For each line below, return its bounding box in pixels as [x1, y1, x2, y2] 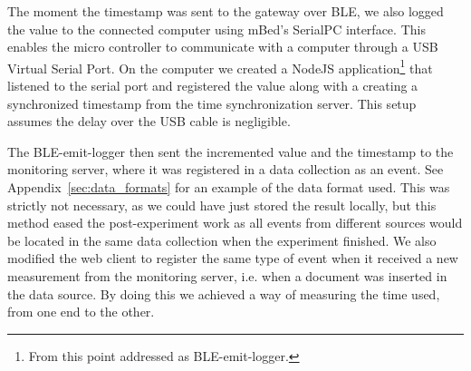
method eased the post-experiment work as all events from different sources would [7, 213, 463, 232]
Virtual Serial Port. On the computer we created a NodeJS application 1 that [7, 55, 433, 77]
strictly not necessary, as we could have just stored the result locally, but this [7, 195, 437, 214]
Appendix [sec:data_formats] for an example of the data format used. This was [7, 178, 450, 196]
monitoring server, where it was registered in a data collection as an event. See [7, 160, 444, 179]
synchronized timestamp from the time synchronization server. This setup [7, 93, 417, 112]
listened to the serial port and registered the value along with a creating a [7, 76, 418, 95]
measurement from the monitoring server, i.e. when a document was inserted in [7, 266, 447, 285]
